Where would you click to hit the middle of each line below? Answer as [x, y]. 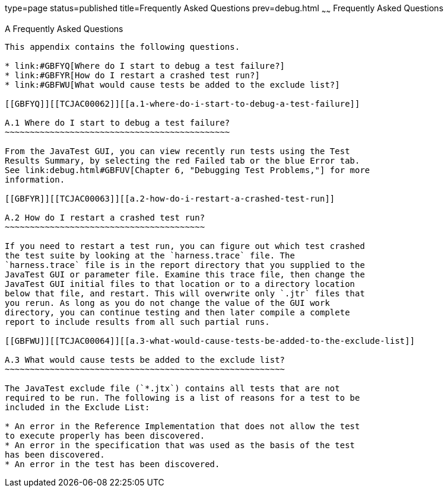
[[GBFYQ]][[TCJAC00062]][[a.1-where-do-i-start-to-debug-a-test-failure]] [182, 103]
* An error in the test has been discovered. [112, 464]
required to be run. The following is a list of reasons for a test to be [182, 397]
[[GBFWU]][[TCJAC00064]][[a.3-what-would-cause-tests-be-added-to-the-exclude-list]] [210, 341]
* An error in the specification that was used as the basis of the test [180, 445]
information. [35, 179]
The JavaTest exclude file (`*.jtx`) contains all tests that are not [172, 388]
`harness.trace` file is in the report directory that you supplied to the [185, 265]
